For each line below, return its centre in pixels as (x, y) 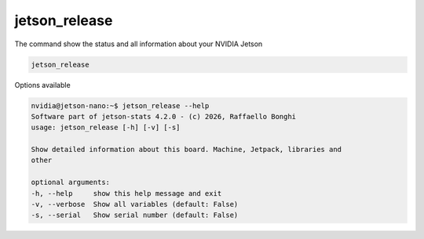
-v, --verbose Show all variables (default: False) (135, 205)
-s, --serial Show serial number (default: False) (135, 215)
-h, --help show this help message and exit (126, 193)
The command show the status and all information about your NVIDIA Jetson (139, 44)
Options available (42, 85)
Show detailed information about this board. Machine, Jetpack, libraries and (186, 150)
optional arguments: (70, 183)
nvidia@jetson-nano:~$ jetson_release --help (120, 105)
